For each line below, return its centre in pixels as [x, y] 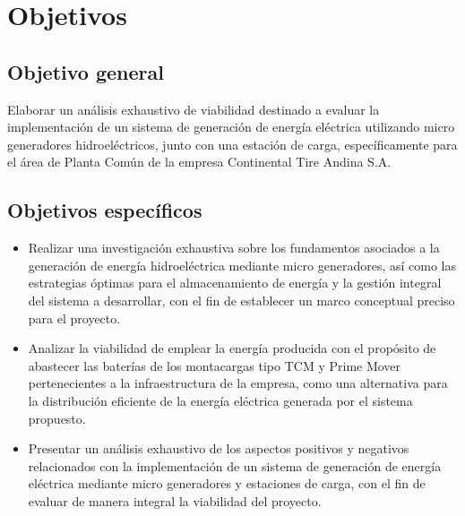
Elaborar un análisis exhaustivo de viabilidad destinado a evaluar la [194, 109]
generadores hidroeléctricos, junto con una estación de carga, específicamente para [232, 144]
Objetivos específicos [105, 210]
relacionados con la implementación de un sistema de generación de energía [235, 465]
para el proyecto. [74, 318]
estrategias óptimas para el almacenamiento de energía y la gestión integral [235, 283]
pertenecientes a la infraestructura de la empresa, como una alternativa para [238, 383]
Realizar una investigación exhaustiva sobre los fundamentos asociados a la [234, 248]
